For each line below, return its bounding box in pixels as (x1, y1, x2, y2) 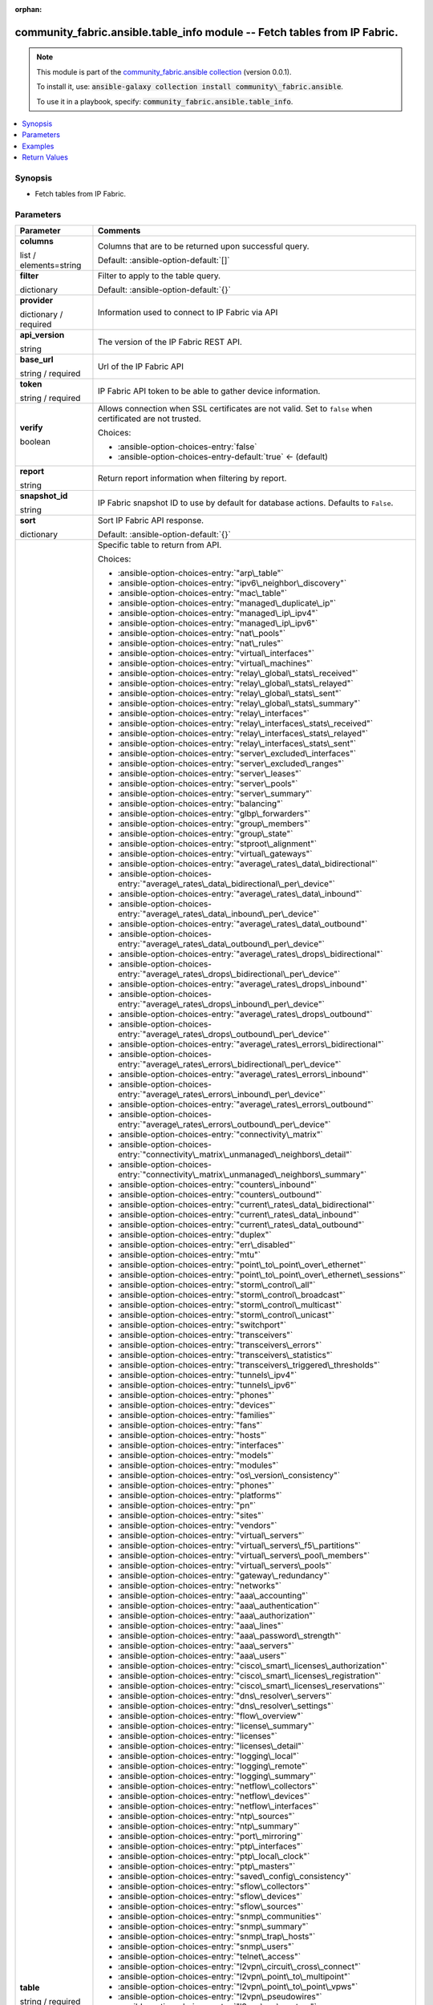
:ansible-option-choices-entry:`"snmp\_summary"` (117, 1921, 309, 1932)
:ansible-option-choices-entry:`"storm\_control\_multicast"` (117, 1299, 342, 1310)
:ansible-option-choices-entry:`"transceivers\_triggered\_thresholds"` (117, 1359, 381, 1371)
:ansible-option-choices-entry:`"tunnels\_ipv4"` (117, 1370, 297, 1381)
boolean (19, 436, 51, 448)
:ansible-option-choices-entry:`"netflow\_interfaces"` (117, 1800, 320, 1812)
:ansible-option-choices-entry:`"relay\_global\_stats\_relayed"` (117, 678, 354, 689)
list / (19, 249, 36, 261)
